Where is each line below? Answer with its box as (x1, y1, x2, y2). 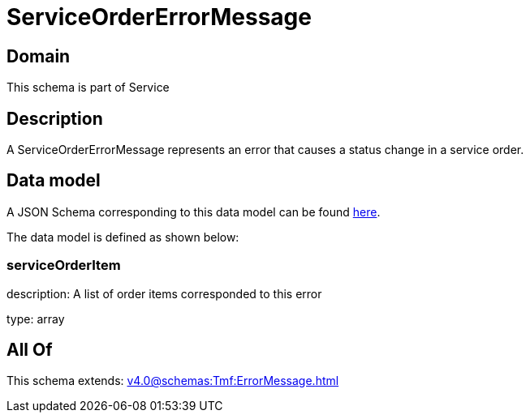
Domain (6, 45, 71, 66)
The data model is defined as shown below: (6, 229, 239, 244)
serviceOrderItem (6, 257, 121, 274)
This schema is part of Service (6, 80, 170, 95)
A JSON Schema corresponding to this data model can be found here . (6, 204, 381, 219)
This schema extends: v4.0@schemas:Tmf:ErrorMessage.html (6, 374, 339, 388)
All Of (6, 340, 53, 361)
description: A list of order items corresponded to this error (6, 286, 322, 301)
